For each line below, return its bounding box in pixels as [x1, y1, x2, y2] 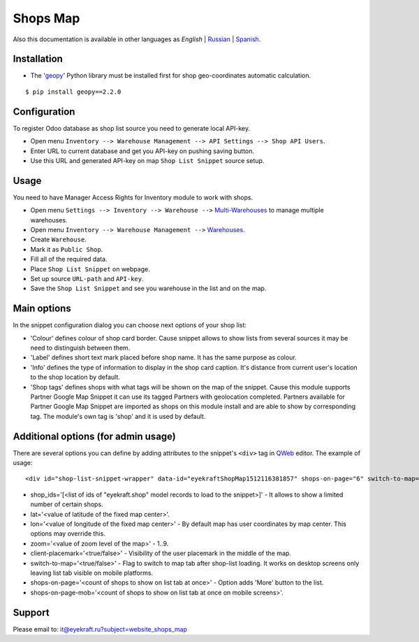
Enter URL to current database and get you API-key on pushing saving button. [30, 147, 255, 155]
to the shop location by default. [30, 373, 120, 381]
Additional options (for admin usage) [13, 430, 176, 442]
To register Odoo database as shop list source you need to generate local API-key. [13, 124, 251, 132]
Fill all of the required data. [30, 255, 108, 264]
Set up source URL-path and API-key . [30, 274, 144, 283]
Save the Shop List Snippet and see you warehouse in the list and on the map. [30, 284, 267, 293]
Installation [13, 53, 63, 65]
